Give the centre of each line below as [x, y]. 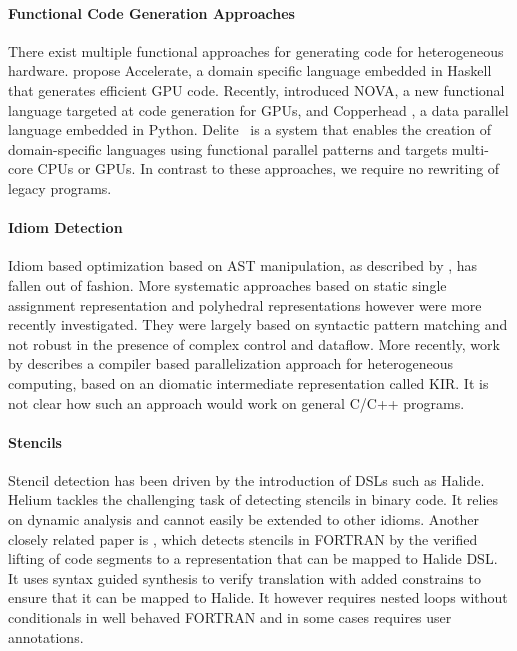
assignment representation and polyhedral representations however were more [245, 304]
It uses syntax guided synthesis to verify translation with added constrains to [244, 577]
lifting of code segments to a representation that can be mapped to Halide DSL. [253, 558]
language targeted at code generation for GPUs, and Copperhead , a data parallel [258, 109]
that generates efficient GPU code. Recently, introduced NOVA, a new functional [256, 89]
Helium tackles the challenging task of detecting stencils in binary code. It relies [253, 499]
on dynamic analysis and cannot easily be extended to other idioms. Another [243, 519]
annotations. [46, 636]
